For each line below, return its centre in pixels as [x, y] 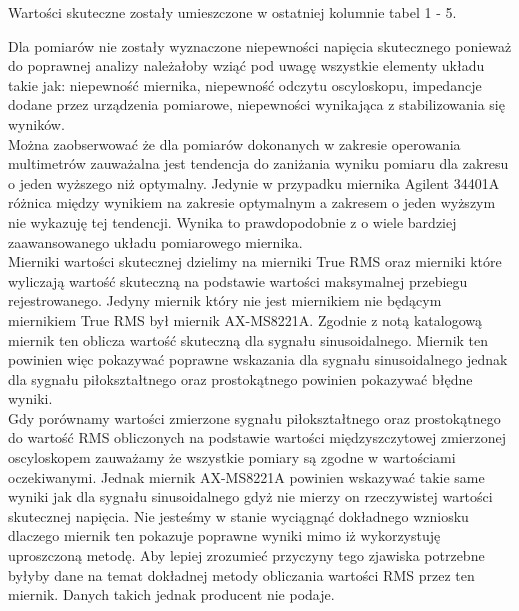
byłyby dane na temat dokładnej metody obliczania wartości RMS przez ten [241, 574]
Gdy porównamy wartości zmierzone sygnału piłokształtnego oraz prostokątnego [254, 417]
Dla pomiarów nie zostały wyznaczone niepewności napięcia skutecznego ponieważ [260, 45]
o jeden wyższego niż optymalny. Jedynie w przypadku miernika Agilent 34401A [254, 182]
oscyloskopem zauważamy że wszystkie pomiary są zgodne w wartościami [232, 457]
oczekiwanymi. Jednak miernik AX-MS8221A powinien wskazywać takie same [246, 476]
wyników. [36, 123]
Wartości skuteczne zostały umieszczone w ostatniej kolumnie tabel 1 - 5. [232, 12]
